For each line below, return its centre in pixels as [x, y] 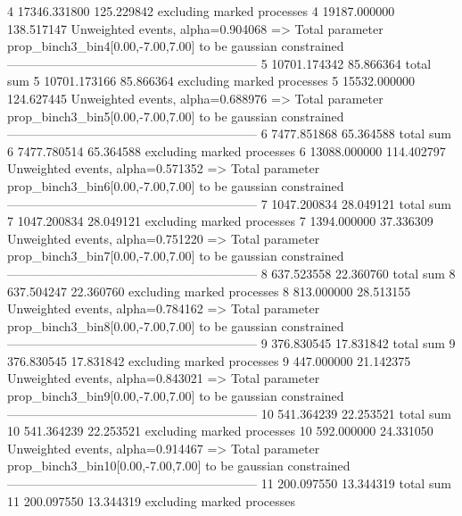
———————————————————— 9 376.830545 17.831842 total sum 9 [231, 343]
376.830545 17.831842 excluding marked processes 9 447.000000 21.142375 [209, 360]
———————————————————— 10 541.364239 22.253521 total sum [229, 413]
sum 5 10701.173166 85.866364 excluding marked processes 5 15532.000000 [211, 81]
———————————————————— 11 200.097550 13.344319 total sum [229, 483]
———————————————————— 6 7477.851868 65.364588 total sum [229, 133]
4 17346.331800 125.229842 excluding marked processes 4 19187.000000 [201, 11]
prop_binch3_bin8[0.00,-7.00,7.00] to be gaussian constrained [176, 325]
